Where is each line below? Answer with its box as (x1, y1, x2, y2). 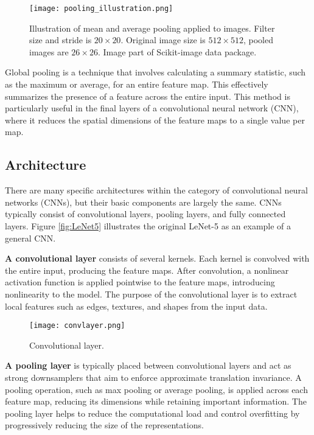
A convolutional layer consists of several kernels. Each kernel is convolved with (5, 252, 310, 265)
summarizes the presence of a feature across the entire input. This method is (5, 89, 290, 102)
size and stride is (29, 33, 92, 46)
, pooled (243, 33, 274, 46)
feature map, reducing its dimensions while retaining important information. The (5, 395, 307, 408)
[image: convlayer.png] (29, 321, 125, 330)
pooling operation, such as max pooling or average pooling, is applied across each (5, 383, 308, 395)
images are (29, 45, 69, 58)
